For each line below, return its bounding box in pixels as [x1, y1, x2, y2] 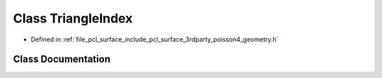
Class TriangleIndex [13, 11, 133, 26]
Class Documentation [13, 53, 111, 65]
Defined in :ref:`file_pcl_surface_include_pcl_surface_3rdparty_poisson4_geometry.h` [30, 35, 279, 44]
